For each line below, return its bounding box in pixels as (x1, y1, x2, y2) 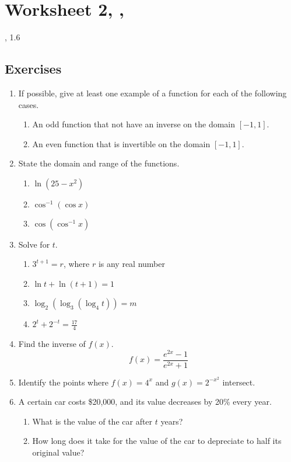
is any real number (98, 258, 165, 270)
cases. (18, 98, 39, 110)
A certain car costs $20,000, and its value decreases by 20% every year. (18, 395, 272, 408)
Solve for (18, 238, 50, 250)
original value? (32, 446, 85, 458)
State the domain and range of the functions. (18, 157, 180, 169)
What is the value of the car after (32, 415, 153, 427)
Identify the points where (18, 376, 108, 388)
